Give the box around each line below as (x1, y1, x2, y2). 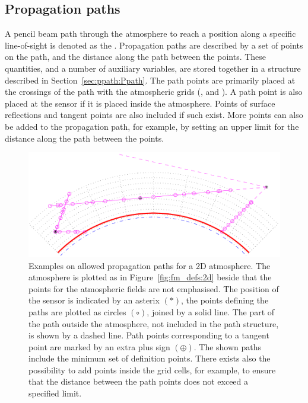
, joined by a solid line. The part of (147, 305, 275, 318)
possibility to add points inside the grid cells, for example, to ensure (28, 363, 276, 376)
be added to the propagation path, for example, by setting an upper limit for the (5, 120, 299, 132)
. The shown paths (193, 340, 262, 353)
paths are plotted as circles (28, 305, 126, 318)
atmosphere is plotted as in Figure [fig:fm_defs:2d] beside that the (28, 271, 272, 283)
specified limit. (28, 387, 82, 399)
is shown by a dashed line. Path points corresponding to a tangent (28, 329, 269, 341)
